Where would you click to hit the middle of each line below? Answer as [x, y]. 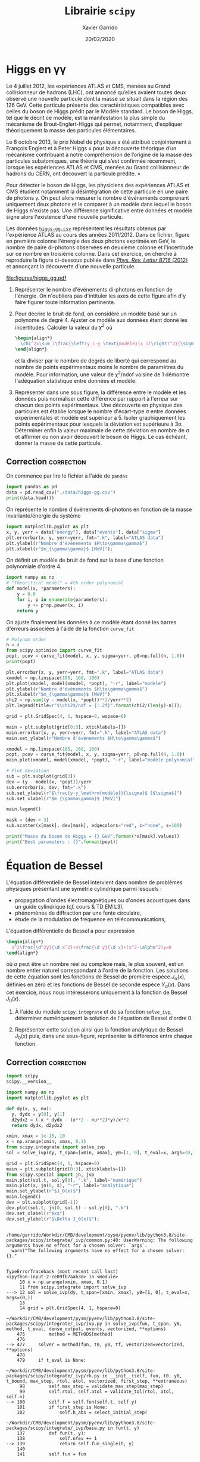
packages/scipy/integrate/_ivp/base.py [56, 1428]
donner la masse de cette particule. [58, 443]
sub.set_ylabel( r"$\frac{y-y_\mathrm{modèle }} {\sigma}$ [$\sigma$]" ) [94, 793]
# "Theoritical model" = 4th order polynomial [65, 583]
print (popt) [21, 662]
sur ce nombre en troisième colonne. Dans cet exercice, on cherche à [92, 253]
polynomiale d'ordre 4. [34, 566]
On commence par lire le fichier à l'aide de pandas [67, 476]
